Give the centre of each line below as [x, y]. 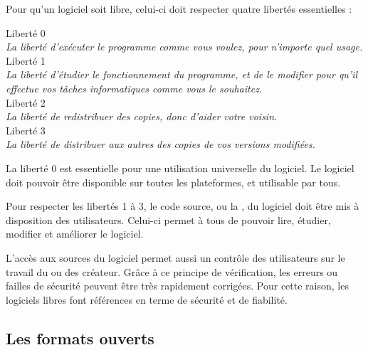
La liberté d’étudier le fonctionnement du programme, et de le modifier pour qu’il [182, 74]
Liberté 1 [26, 60]
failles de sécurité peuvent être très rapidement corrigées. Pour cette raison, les [177, 286]
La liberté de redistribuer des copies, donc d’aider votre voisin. [142, 116]
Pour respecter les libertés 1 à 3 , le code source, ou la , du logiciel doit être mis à [183, 206]
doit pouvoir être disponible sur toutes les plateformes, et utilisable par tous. [173, 182]
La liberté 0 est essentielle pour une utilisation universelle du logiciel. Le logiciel [180, 168]
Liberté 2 [26, 102]
